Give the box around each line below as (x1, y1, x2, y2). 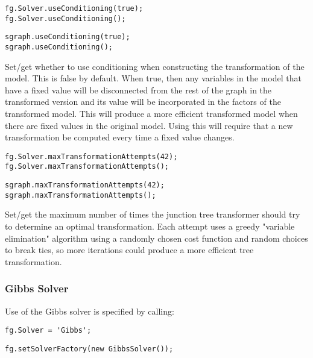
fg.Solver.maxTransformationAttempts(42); (5, 152, 178, 161)
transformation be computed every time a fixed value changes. (5, 131, 235, 143)
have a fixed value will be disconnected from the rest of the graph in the (5, 83, 272, 96)
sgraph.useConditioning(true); (5, 33, 130, 42)
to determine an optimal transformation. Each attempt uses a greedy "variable (5, 220, 295, 232)
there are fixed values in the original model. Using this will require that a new (5, 119, 293, 131)
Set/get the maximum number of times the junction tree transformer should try (5, 208, 300, 221)
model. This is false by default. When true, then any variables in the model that (5, 72, 302, 84)
